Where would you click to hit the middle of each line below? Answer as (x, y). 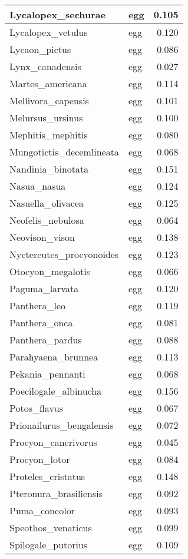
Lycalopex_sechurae (58, 14)
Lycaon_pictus (40, 49)
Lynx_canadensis (45, 66)
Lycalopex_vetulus (49, 32)
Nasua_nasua (38, 186)
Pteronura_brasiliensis (56, 493)
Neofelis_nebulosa (47, 220)
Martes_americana (48, 83)
